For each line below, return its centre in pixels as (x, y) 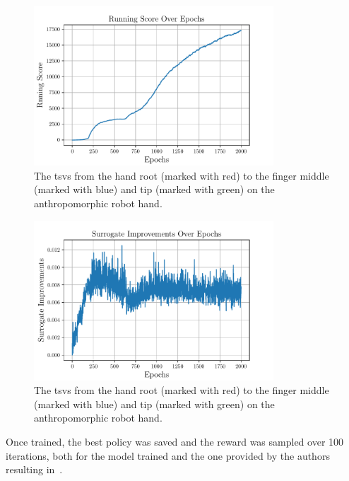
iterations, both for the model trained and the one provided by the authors (168, 455)
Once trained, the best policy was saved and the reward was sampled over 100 (175, 441)
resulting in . (34, 469)
